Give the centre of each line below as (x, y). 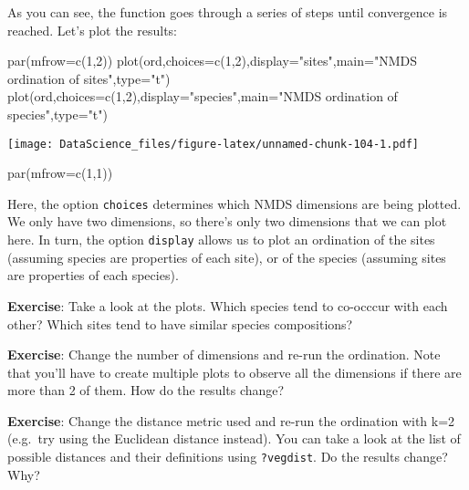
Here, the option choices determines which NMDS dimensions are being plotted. (234, 203)
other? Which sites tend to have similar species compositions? (180, 323)
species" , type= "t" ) (57, 114)
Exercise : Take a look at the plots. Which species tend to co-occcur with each (228, 305)
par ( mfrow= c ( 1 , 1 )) (60, 173)
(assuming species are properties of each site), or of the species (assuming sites (227, 257)
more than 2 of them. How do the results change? (146, 390)
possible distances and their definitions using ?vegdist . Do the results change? (228, 457)
